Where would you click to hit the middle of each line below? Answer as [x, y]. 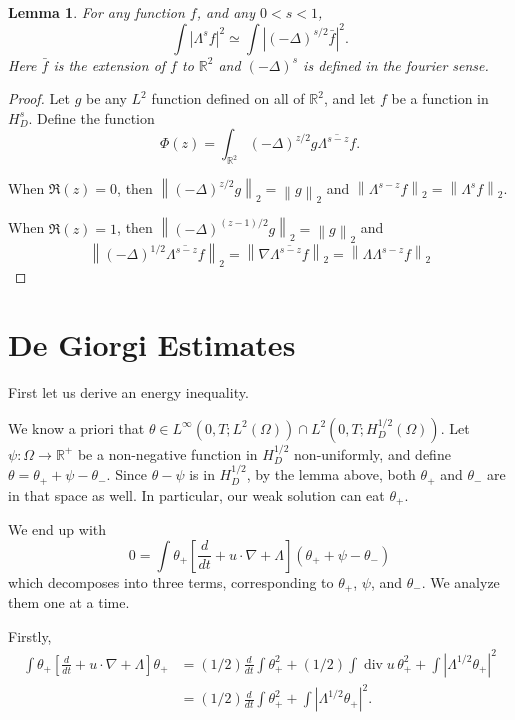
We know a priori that [76, 427]
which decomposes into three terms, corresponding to [171, 581]
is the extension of [109, 64]
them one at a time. [69, 602]
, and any [225, 12]
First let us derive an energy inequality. [128, 392]
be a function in [440, 98]
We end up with [57, 529]
